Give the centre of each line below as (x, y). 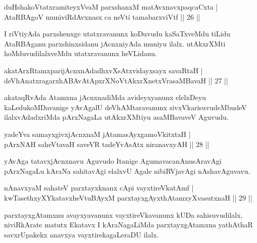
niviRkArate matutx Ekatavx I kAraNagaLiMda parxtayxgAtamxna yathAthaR (128, 225)
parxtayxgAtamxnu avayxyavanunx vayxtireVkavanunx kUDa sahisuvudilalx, (123, 214)
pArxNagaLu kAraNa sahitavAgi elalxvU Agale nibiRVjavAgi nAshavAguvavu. (127, 171)
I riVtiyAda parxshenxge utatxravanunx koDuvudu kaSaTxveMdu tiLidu (117, 34)
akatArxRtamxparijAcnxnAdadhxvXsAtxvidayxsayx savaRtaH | (103, 70)
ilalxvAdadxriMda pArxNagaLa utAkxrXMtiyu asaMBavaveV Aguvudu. (117, 117)
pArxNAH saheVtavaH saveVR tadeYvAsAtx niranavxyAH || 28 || (107, 144)
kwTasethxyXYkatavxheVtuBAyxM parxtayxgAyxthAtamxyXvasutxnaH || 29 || (128, 197)
